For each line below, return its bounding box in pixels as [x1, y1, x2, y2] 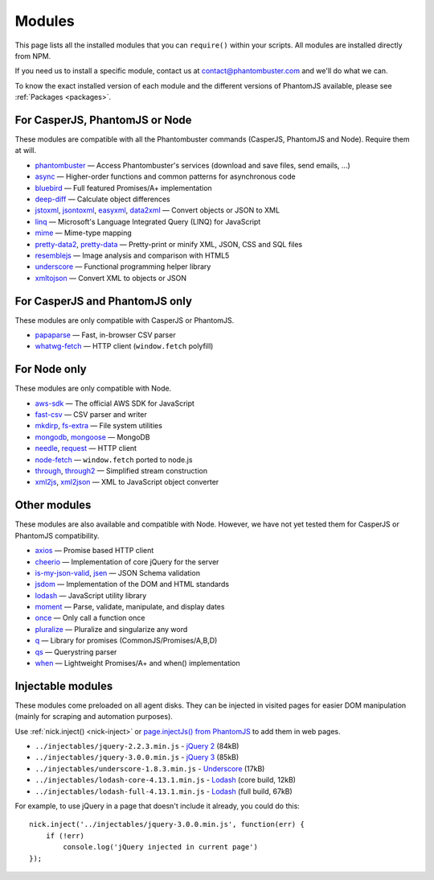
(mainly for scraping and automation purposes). [14, 712, 173, 721]
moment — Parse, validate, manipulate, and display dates [35, 602, 225, 612]
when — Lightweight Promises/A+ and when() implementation [35, 659, 240, 668]
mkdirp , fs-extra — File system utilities [35, 421, 162, 431]
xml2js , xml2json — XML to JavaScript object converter [35, 477, 219, 487]
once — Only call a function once [35, 613, 145, 623]
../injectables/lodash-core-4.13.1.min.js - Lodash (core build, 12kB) [35, 775, 297, 785]
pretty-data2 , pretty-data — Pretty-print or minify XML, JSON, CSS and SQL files [35, 239, 303, 249]
